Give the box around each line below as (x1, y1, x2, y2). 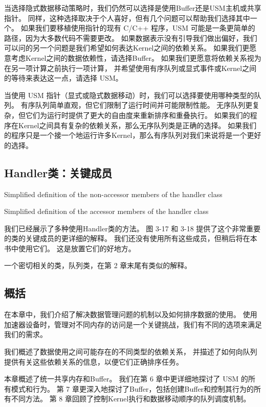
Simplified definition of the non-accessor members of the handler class (4, 188, 223, 199)
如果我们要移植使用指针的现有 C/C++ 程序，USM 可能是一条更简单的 (20, 22, 255, 33)
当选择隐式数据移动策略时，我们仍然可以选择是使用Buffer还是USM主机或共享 (4, 3, 261, 13)
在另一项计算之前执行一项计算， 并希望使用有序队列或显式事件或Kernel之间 (4, 62, 257, 73)
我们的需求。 (4, 329, 47, 340)
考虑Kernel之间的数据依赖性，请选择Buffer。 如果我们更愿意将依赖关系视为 (11, 52, 261, 63)
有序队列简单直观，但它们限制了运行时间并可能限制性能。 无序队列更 (20, 100, 253, 110)
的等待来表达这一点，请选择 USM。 (4, 73, 123, 83)
